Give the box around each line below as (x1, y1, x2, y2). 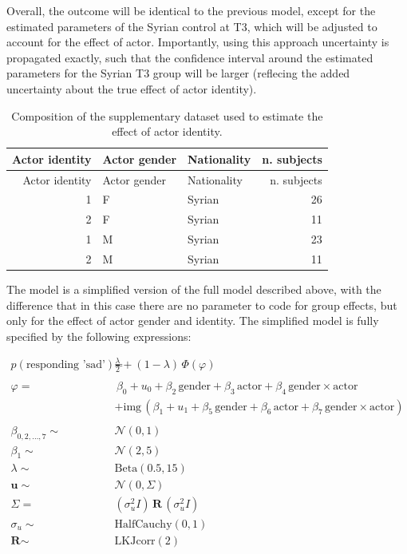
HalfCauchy (114, 518, 172, 530)
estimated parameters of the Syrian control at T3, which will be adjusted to (6, 18, 377, 34)
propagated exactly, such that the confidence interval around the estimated (6, 49, 373, 65)
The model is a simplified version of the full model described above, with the (6, 281, 381, 298)
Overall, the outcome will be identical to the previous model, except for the (6, 2, 376, 18)
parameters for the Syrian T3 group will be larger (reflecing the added (6, 65, 350, 81)
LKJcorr (114, 535, 156, 547)
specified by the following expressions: (6, 327, 192, 344)
